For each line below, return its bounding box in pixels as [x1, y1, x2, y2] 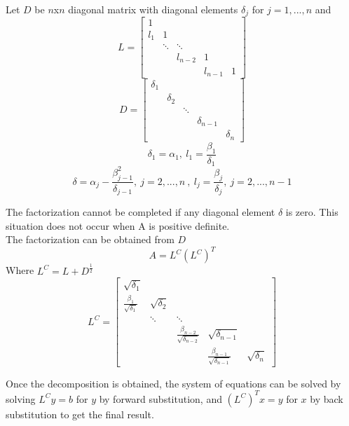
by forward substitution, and [99, 391, 222, 406]
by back [310, 391, 343, 406]
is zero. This [285, 205, 338, 219]
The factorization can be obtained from [6, 232, 174, 247]
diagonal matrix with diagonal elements [68, 2, 238, 16]
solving [6, 391, 36, 406]
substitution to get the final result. [6, 406, 154, 421]
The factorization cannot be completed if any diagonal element [6, 205, 275, 219]
